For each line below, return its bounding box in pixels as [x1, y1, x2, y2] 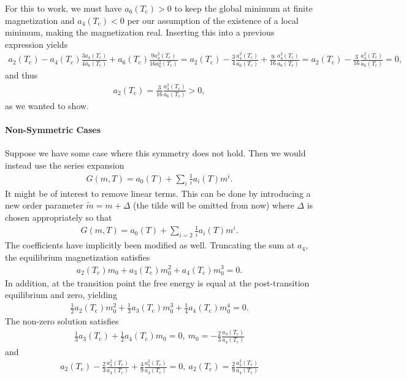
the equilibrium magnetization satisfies [5, 250, 150, 263]
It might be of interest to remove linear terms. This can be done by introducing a [5, 186, 311, 199]
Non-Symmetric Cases [5, 123, 101, 136]
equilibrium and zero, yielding [5, 288, 117, 301]
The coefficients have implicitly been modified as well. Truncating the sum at [5, 239, 295, 251]
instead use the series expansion [5, 159, 124, 172]
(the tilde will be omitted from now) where [133, 199, 294, 212]
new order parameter [5, 199, 83, 212]
